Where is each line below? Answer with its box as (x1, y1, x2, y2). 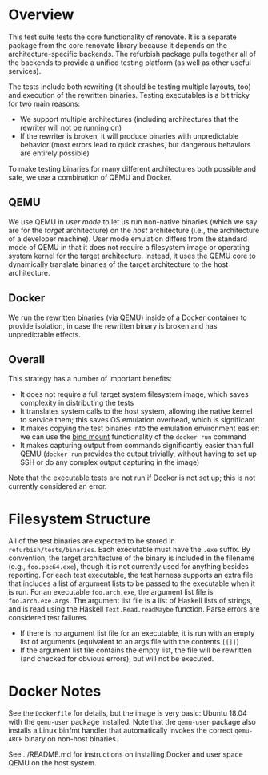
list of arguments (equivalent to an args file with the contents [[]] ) (19, 637, 239, 647)
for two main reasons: (8, 99, 81, 108)
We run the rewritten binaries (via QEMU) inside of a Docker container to (8, 313, 247, 322)
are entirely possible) (19, 148, 90, 158)
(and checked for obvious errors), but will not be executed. (19, 654, 214, 664)
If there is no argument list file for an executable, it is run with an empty (19, 628, 255, 638)
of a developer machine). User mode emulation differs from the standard (8, 234, 248, 244)
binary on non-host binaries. (24, 734, 118, 744)
